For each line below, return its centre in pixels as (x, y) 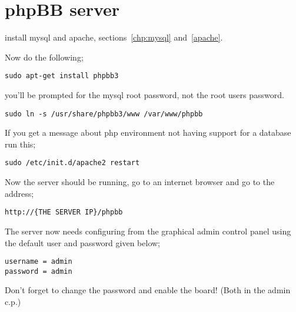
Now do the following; (44, 57)
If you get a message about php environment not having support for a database (148, 132)
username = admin (39, 262)
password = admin (39, 271)
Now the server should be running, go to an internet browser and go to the (140, 182)
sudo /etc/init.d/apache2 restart (72, 163)
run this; (20, 144)
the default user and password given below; (82, 242)
